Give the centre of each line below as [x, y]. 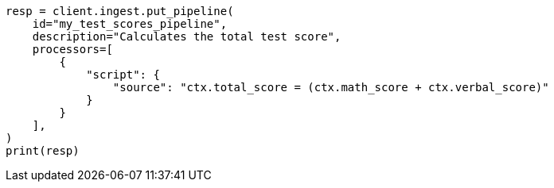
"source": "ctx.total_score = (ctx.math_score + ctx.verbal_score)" [331, 87]
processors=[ [72, 49]
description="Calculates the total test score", [187, 36]
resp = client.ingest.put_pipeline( [120, 11]
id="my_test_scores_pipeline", [130, 24]
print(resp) [43, 151]
